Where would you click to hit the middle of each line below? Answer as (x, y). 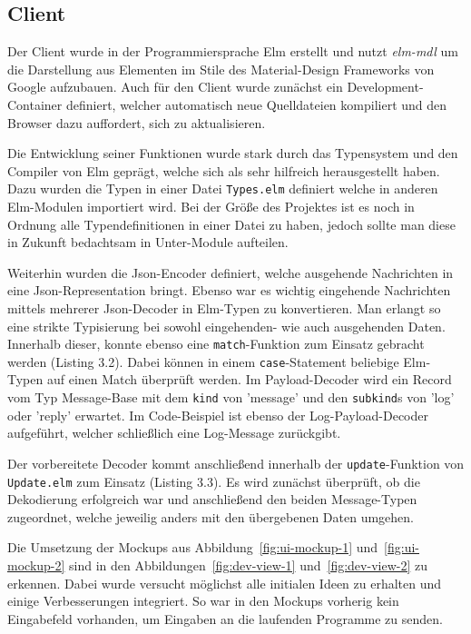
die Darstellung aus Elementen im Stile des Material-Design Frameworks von (221, 69)
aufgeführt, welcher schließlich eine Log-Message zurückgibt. (174, 433)
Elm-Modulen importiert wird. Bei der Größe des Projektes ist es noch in (211, 207)
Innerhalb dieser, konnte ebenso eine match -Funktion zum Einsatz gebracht (216, 344)
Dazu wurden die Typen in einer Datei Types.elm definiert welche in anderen (223, 188)
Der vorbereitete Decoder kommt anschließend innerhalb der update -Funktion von (236, 463)
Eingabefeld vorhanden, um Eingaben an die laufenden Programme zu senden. (225, 618)
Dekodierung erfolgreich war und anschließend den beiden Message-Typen (212, 499)
